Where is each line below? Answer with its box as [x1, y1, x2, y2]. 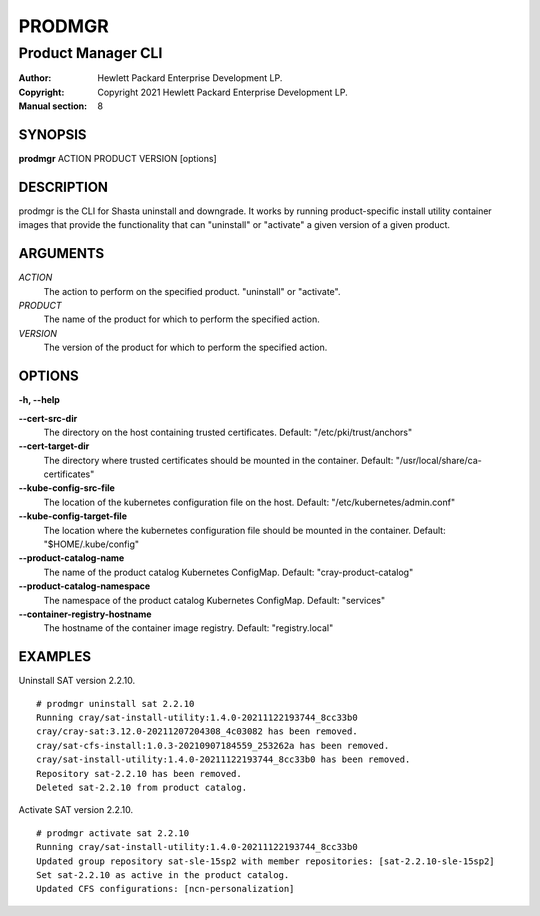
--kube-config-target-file [18, 510, 127, 522]
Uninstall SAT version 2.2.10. [18, 675, 135, 687]
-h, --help [18, 394, 60, 406]
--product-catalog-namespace [18, 580, 151, 592]
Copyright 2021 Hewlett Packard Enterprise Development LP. [97, 86, 349, 98]
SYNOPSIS [18, 126, 87, 143]
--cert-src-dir [18, 412, 78, 424]
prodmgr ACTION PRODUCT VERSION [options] [18, 153, 217, 165]
